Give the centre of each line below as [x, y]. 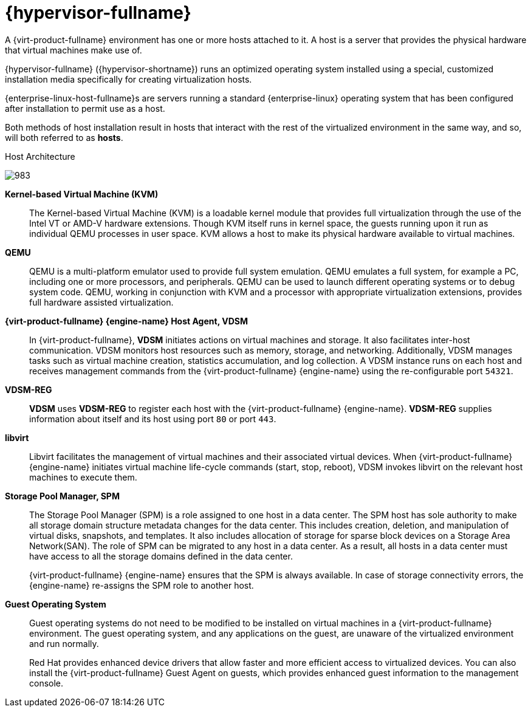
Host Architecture [40, 156]
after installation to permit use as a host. [85, 108]
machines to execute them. [83, 477]
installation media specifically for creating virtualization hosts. [128, 79]
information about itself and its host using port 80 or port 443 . [153, 419]
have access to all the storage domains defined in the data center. [161, 556]
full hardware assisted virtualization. [101, 302]
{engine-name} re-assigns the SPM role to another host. [142, 585]
